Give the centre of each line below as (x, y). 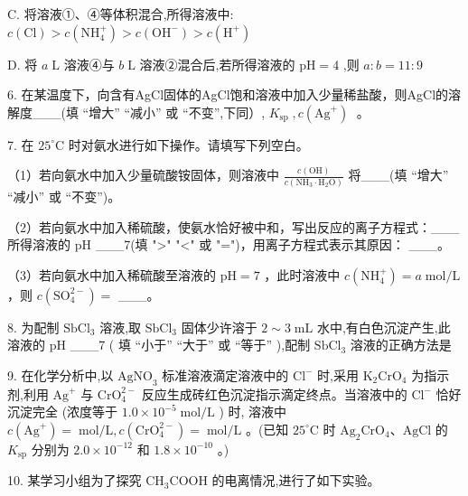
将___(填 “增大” (398, 175)
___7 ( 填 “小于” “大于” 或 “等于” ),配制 (190, 345)
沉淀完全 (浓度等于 (63, 412)
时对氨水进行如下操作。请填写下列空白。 (188, 144)
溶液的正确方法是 (401, 345)
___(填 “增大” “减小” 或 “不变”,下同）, (149, 112)
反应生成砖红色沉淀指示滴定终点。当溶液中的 (274, 393)
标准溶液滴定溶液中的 (225, 374)
